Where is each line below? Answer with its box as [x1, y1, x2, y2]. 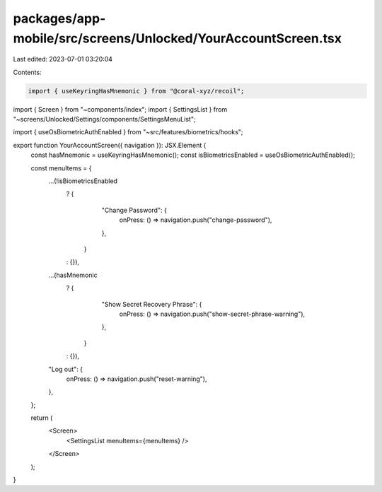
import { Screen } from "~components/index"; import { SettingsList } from [13, 105, 228, 113]
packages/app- [13, 11, 106, 26]
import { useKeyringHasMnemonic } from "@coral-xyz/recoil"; [28, 87, 245, 95]
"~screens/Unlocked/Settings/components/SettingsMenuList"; [13, 115, 196, 124]
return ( [30, 414, 53, 422]
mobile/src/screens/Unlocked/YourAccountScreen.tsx [13, 30, 342, 46]
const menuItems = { [30, 163, 92, 172]
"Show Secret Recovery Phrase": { [101, 300, 202, 308]
